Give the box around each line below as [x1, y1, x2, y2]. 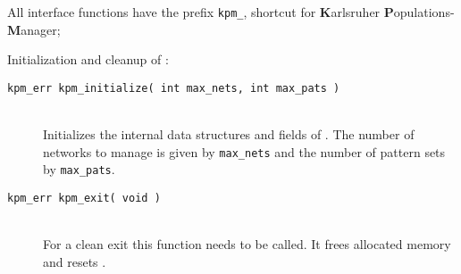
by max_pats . [43, 160, 115, 179]
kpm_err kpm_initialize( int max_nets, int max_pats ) [7, 81, 340, 95]
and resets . [43, 252, 106, 270]
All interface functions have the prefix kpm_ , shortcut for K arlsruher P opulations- [7, 3, 455, 21]
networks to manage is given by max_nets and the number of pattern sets [43, 142, 446, 161]
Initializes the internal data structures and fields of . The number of [43, 125, 415, 144]
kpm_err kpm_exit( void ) [7, 192, 161, 204]
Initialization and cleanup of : [7, 50, 169, 69]
